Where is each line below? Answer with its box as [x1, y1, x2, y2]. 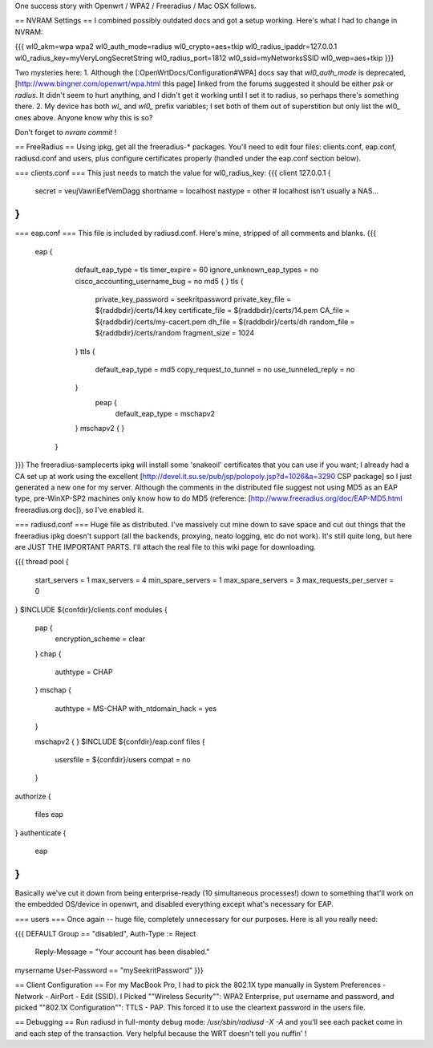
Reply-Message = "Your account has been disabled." [34, 947, 210, 957]
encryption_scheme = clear [55, 634, 146, 644]
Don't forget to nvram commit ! [14, 127, 117, 136]
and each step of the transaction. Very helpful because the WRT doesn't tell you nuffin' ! [14, 1028, 307, 1038]
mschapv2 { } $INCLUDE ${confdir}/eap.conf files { [34, 737, 205, 746]
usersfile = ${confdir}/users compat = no [55, 755, 192, 765]
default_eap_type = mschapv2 [115, 409, 216, 419]
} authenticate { [14, 827, 67, 838]
